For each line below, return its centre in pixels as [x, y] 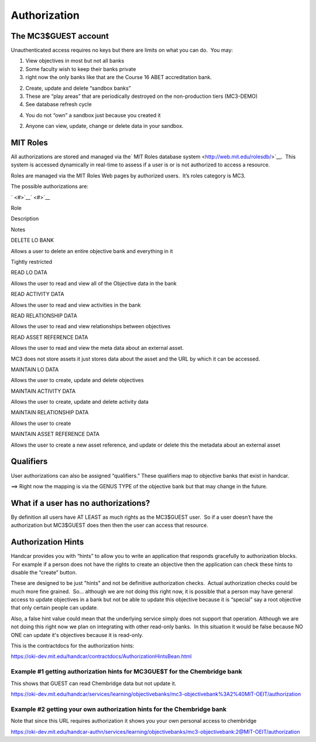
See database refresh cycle [59, 104]
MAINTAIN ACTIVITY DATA [43, 391]
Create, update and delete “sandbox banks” [78, 88]
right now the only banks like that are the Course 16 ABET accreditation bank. [119, 77]
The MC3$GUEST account [60, 36]
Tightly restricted [32, 262]
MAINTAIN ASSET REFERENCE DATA [55, 434]
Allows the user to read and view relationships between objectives [91, 326]
